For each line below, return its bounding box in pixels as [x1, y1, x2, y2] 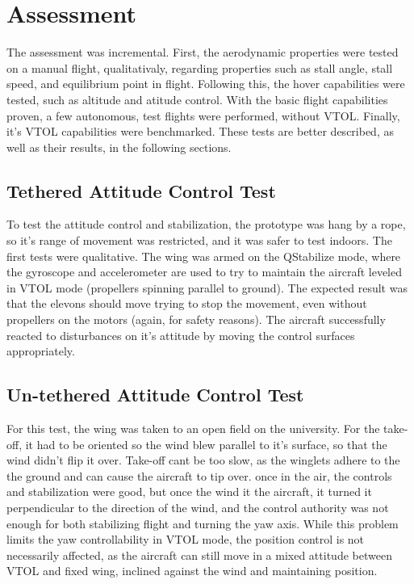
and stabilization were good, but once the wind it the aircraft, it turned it [6, 483, 372, 500]
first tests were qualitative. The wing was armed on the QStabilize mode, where [6, 247, 401, 264]
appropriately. [6, 342, 75, 359]
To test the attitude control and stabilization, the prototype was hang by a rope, [6, 216, 406, 233]
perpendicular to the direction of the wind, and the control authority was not [6, 499, 389, 515]
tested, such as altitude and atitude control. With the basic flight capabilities [6, 90, 388, 107]
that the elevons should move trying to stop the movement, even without [6, 295, 367, 312]
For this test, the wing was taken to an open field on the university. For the [6, 420, 380, 437]
